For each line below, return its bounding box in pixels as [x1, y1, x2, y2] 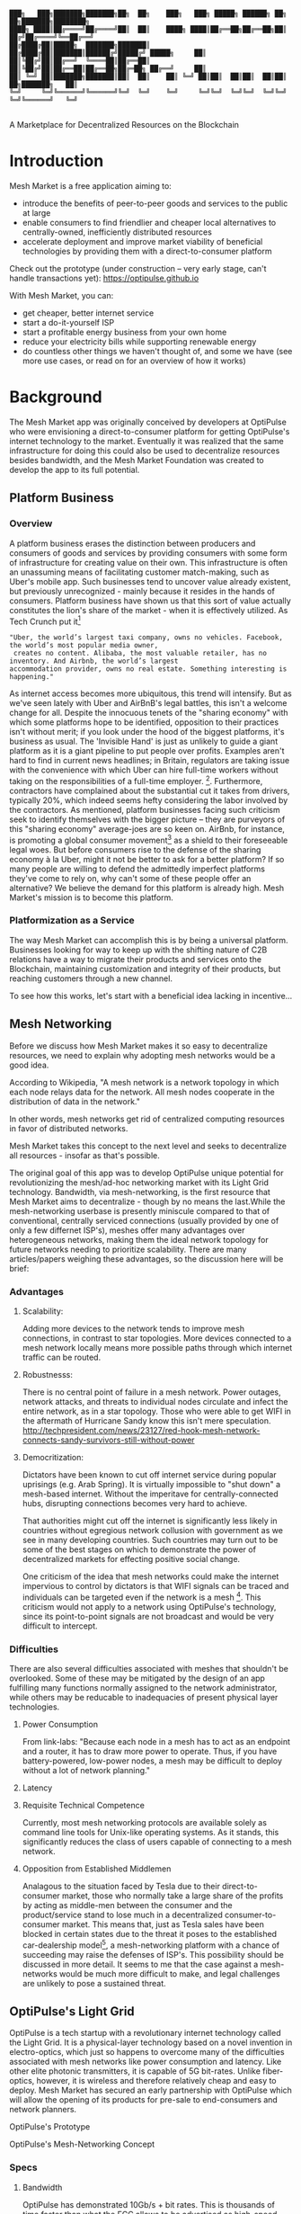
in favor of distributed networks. [9, 1122, 128, 1134]
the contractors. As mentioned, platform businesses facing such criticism [9, 804, 280, 815]
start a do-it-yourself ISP [22, 317, 115, 327]
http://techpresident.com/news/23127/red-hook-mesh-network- [22, 1424, 261, 1435]
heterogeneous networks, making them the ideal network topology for [9, 1234, 269, 1245]
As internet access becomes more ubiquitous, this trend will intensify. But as [9, 688, 292, 699]
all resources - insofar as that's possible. [9, 1149, 160, 1161]
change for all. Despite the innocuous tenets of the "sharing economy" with [9, 708, 289, 719]
